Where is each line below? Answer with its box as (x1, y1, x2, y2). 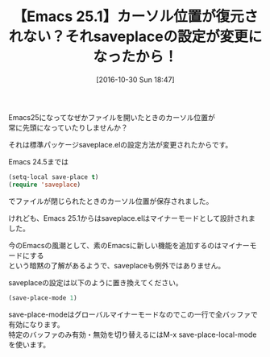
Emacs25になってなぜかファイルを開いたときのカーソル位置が (8, 112, 216, 122)
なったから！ (92, 48, 178, 66)
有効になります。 (8, 319, 64, 329)
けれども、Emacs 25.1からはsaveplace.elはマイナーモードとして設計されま (8, 213, 256, 222)
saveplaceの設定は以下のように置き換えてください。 (8, 277, 183, 287)
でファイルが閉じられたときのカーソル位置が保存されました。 (8, 196, 214, 205)
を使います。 (8, 339, 51, 349)
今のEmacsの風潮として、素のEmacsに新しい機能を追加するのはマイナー (8, 240, 250, 250)
